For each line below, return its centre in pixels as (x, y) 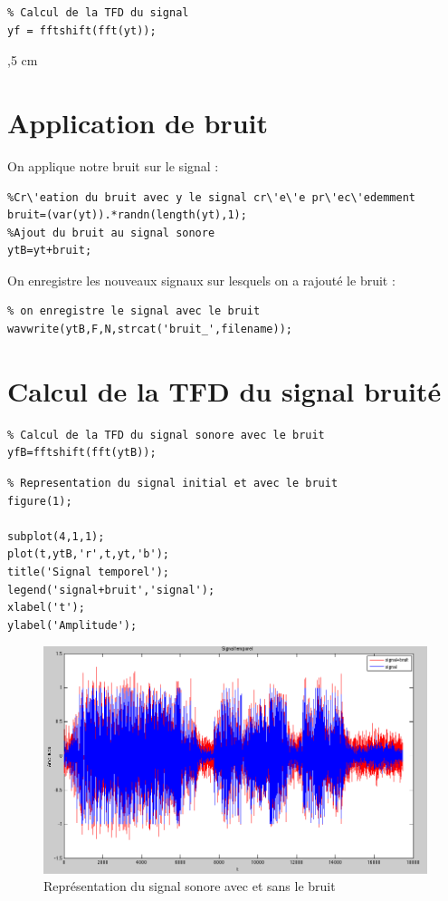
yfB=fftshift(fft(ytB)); (82, 453)
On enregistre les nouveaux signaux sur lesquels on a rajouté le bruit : (201, 280)
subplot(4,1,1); (56, 536)
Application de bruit (138, 122)
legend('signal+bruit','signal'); (111, 590)
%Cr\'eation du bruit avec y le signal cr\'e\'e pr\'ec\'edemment (212, 197)
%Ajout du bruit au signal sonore (111, 233)
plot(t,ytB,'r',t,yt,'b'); (88, 554)
